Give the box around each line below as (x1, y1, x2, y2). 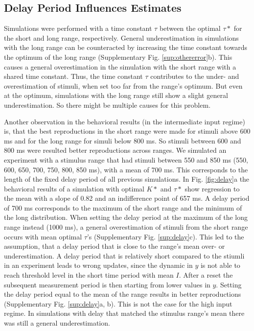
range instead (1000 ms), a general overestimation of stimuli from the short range (4, 222, 248, 232)
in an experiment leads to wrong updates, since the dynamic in (4, 260, 193, 270)
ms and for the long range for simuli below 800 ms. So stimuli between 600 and (4, 135, 241, 145)
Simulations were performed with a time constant (4, 23, 152, 33)
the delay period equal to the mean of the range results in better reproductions (4, 289, 241, 299)
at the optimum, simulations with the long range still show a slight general (4, 90, 228, 100)
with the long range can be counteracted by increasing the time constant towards (4, 42, 247, 52)
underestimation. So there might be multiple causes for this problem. (4, 99, 211, 110)
